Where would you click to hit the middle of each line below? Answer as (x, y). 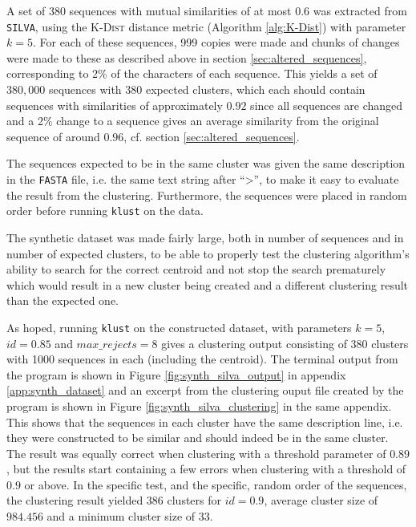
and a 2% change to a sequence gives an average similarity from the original (193, 121)
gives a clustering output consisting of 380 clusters (285, 343)
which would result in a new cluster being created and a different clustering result (208, 284)
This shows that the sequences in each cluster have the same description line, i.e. (205, 422)
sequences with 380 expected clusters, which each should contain (207, 89)
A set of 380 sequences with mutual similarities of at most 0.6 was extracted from (207, 10)
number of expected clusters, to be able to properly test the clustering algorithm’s (208, 253)
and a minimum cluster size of (121, 516)
